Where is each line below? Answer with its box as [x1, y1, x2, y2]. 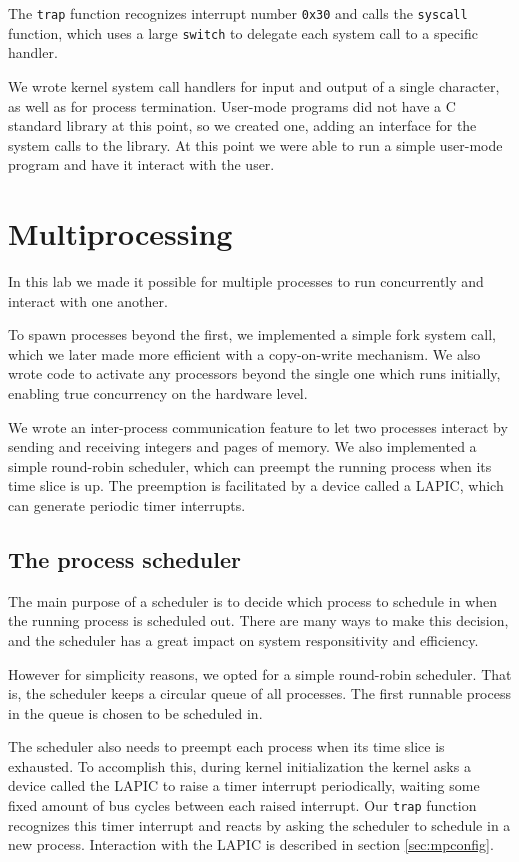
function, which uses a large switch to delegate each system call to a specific [8, 22, 478, 43]
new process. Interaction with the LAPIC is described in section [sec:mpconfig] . [8, 834, 494, 855]
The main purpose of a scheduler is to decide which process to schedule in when [8, 590, 497, 611]
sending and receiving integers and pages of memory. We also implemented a [8, 436, 477, 457]
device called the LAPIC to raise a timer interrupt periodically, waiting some [8, 775, 480, 796]
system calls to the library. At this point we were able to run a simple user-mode [8, 134, 503, 155]
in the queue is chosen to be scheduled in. [8, 702, 263, 723]
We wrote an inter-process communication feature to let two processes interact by [8, 416, 508, 437]
